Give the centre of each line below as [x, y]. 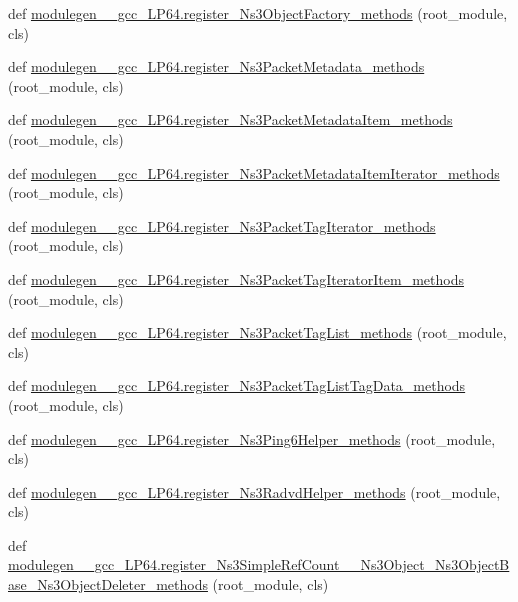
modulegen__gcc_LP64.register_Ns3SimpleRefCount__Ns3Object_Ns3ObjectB [259, 564]
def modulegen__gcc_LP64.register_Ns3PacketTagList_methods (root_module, [257, 332]
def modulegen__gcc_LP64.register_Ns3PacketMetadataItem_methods [230, 119]
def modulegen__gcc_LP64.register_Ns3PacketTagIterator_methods [222, 225]
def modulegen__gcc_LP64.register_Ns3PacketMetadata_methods [216, 66]
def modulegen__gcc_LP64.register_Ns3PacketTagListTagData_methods [237, 385]
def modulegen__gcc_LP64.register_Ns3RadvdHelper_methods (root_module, [254, 491]
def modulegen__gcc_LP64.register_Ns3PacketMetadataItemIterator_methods [254, 172]
